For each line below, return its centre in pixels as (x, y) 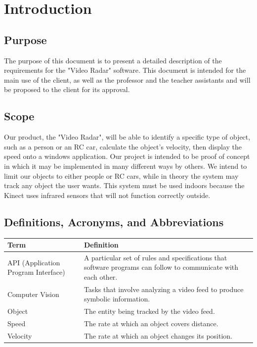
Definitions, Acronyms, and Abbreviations (114, 222)
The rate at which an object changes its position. (158, 336)
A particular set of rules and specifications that (155, 257)
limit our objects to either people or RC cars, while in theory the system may (121, 175)
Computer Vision (33, 294)
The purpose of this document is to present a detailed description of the (113, 60)
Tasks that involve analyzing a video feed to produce (164, 289)
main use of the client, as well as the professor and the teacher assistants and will (127, 79)
